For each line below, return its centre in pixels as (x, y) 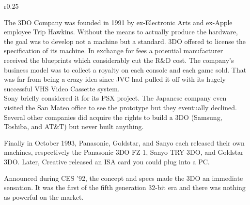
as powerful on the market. (44, 197)
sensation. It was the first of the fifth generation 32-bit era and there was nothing (125, 187)
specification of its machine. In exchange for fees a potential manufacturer (114, 51)
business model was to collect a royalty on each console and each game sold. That (125, 69)
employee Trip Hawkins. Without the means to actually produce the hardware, (121, 32)
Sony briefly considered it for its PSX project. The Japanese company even (115, 98)
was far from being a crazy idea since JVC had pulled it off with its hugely (115, 79)
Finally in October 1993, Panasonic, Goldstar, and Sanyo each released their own (124, 142)
